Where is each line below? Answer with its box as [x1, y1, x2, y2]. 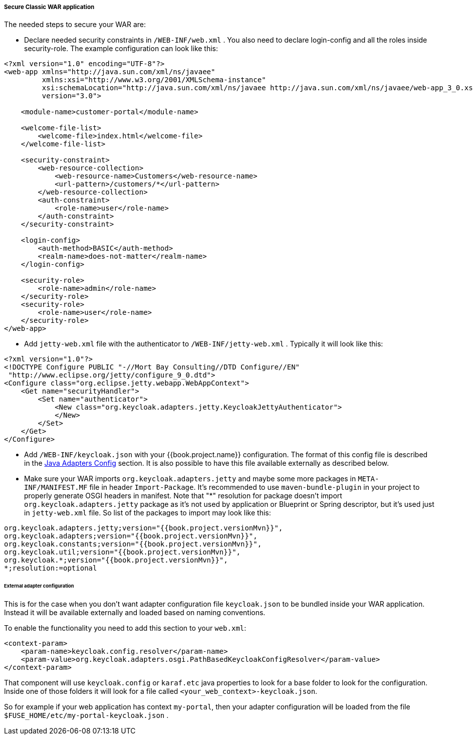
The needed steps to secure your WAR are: [4, 20, 146, 29]
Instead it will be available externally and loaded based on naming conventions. [4, 608, 266, 617]
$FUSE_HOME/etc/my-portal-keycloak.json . [4, 711, 169, 720]
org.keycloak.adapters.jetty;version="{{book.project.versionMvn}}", [4, 524, 283, 532]
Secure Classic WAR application [4, 4, 95, 11]
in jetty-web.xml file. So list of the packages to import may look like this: [24, 508, 271, 517]
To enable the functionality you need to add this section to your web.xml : [4, 624, 247, 633]
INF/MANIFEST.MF [24, 483, 88, 492]
